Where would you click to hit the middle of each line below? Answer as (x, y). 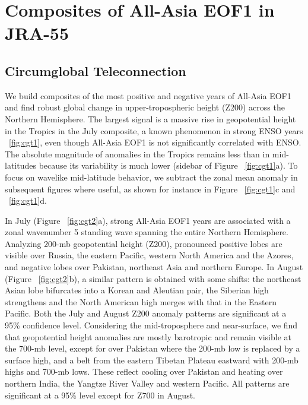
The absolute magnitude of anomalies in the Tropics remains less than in (137, 154)
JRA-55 (37, 33)
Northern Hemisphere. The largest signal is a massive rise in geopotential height (150, 118)
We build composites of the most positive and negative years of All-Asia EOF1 (148, 95)
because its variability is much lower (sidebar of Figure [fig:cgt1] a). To (168, 165)
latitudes (20, 165)
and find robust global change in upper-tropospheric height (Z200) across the (145, 107)
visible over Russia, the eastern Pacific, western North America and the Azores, (149, 255)
